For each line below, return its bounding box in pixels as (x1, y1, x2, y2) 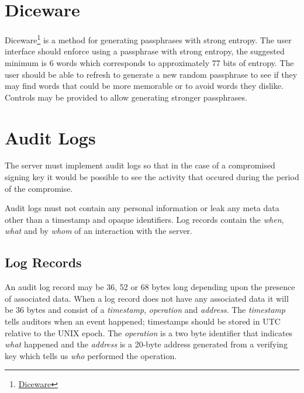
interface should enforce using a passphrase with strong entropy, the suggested (5, 45, 285, 57)
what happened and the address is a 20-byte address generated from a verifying (5, 338, 288, 350)
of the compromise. (5, 182, 73, 194)
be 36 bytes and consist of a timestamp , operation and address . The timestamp (5, 304, 285, 316)
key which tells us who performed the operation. (5, 349, 177, 361)
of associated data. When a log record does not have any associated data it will (5, 292, 289, 304)
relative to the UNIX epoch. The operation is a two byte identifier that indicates (5, 326, 293, 339)
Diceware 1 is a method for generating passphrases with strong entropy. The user (5, 32, 292, 46)
